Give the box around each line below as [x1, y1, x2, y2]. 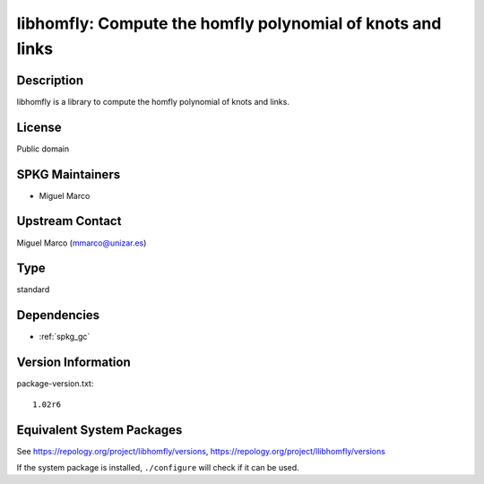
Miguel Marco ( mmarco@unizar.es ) [16, 238, 147, 248]
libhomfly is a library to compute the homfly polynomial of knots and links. [16, 96, 290, 107]
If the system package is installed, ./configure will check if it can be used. [16, 462, 299, 472]
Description [16, 73, 84, 88]
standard [16, 284, 50, 295]
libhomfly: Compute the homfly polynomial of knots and [16, 13, 442, 33]
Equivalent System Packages [16, 422, 183, 437]
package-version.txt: [16, 378, 94, 389]
